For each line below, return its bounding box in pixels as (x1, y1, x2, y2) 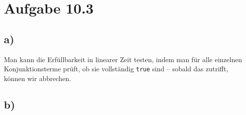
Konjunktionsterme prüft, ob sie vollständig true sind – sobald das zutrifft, (4, 64, 228, 74)
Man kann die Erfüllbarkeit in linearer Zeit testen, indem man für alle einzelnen (4, 54, 242, 64)
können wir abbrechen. (4, 73, 71, 83)
